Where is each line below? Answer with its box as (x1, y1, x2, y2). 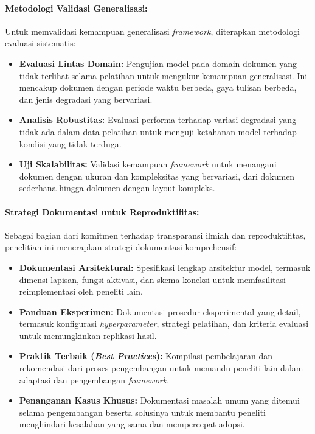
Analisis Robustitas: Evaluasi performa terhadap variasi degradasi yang (19, 113, 297, 126)
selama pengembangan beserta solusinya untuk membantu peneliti (19, 405, 266, 418)
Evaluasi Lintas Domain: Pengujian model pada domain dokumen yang (19, 57, 297, 69)
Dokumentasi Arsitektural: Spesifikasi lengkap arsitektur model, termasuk (19, 261, 311, 273)
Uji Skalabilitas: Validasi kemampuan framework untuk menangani (19, 158, 277, 170)
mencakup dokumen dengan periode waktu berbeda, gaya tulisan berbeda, (19, 81, 297, 94)
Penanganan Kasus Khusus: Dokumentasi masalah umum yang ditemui (19, 394, 300, 407)
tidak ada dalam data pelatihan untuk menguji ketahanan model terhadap (19, 125, 297, 138)
